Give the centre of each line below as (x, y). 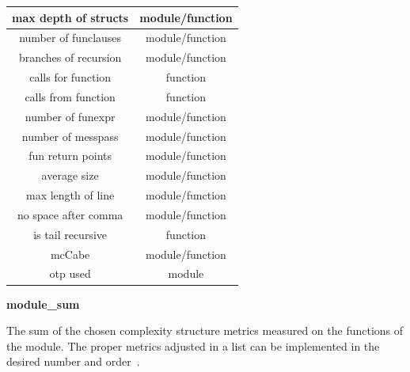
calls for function (70, 77)
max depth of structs (70, 17)
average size (70, 175)
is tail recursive (70, 234)
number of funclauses (70, 38)
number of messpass (70, 136)
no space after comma (70, 214)
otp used (70, 273)
